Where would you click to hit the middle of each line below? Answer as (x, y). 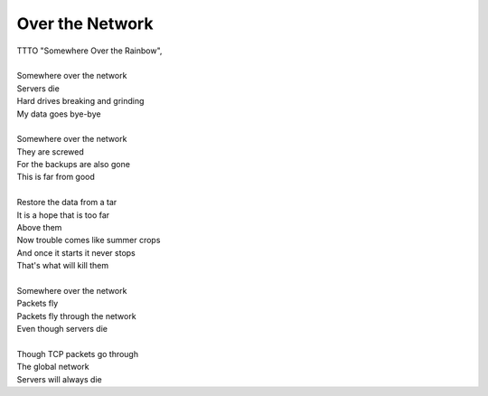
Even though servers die (62, 329)
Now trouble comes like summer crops (89, 240)
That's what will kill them (63, 266)
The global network (53, 367)
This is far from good (56, 177)
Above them (39, 228)
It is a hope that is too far (63, 215)
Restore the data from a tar (67, 203)
